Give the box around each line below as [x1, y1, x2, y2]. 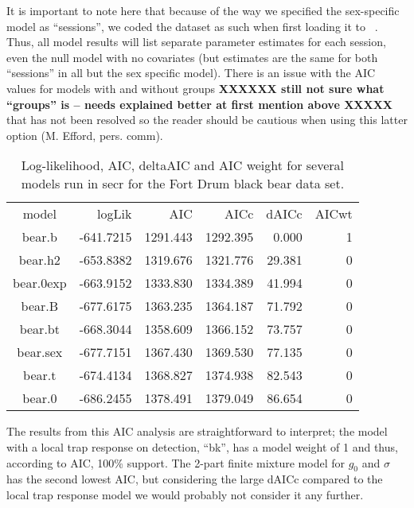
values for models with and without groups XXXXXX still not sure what [6, 79, 385, 96]
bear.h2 [18, 250, 61, 270]
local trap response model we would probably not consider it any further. [6, 486, 364, 502]
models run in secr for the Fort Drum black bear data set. [21, 174, 345, 193]
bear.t [23, 366, 57, 385]
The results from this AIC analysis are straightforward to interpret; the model [6, 423, 388, 440]
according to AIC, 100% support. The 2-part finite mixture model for [6, 454, 345, 471]
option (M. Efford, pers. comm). [6, 126, 163, 143]
